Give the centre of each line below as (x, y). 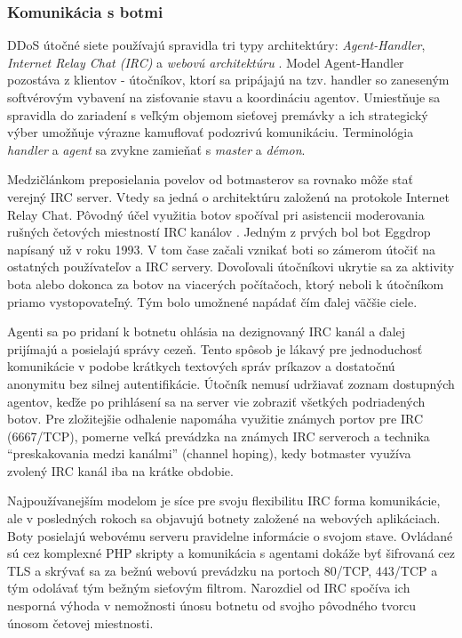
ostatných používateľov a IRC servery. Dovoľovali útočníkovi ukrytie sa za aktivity (231, 267)
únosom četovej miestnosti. (80, 622)
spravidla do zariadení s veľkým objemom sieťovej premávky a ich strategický (218, 114)
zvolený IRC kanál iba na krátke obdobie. (120, 470)
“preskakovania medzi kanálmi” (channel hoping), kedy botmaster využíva (209, 453)
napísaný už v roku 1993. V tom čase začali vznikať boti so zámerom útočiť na (222, 249)
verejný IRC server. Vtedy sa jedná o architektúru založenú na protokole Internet (228, 196)
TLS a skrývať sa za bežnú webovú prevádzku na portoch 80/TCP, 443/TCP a (223, 570)
